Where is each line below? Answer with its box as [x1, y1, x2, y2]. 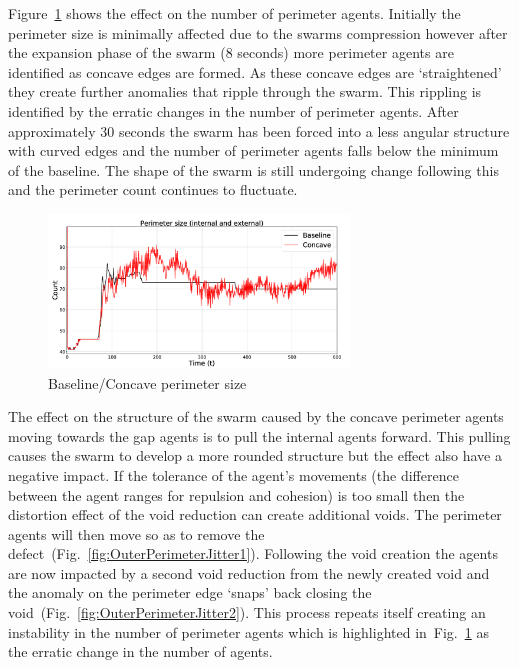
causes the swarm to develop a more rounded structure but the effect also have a [8, 445, 503, 466]
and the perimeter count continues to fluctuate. [8, 179, 298, 200]
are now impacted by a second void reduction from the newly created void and [8, 562, 490, 583]
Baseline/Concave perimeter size [48, 372, 247, 393]
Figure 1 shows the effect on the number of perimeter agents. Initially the [8, 3, 461, 23]
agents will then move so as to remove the [8, 523, 265, 544]
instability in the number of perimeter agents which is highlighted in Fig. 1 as [8, 621, 489, 642]
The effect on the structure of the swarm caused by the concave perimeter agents [8, 406, 504, 427]
